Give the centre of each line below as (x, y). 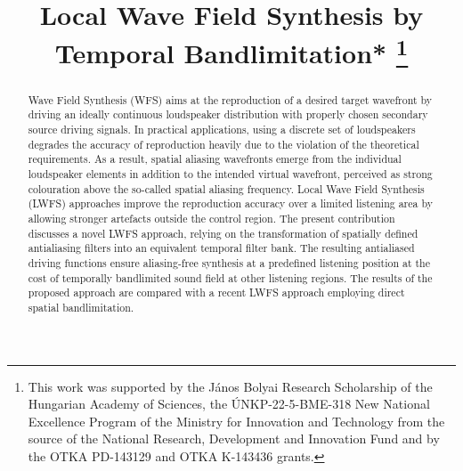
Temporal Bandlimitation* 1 (231, 51)
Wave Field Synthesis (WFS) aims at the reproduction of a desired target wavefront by (230, 99)
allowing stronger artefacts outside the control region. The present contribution (211, 218)
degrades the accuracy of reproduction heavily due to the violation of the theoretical (223, 144)
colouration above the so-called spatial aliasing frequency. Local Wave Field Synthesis (226, 188)
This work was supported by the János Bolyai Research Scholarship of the (230, 386)
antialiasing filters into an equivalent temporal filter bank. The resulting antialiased (221, 248)
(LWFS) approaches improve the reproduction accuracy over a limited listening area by (230, 203)
